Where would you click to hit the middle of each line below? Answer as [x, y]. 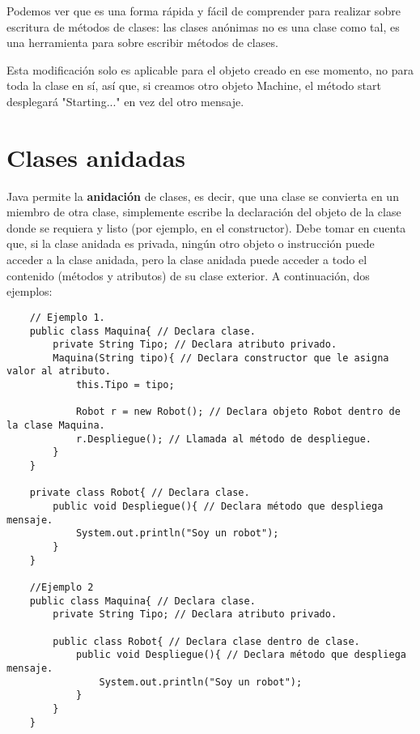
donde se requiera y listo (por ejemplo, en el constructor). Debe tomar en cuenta [206, 227]
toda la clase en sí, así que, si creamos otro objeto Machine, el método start [194, 85]
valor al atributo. [59, 371]
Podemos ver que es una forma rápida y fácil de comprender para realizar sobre [204, 11]
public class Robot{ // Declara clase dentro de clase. [206, 641]
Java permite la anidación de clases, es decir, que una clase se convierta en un [203, 196]
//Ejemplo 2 [62, 587]
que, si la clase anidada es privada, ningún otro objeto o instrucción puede [191, 243]
